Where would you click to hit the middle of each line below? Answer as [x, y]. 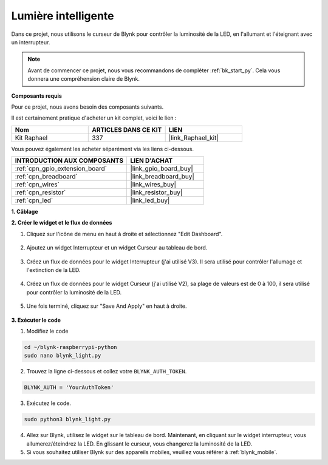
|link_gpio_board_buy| [162, 169]
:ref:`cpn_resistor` [40, 192]
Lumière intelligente [63, 16]
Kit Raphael [31, 138]
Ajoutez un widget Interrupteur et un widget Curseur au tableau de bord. [117, 248]
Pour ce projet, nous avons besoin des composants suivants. [87, 107]
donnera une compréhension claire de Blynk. [84, 79]
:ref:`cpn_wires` [37, 185]
